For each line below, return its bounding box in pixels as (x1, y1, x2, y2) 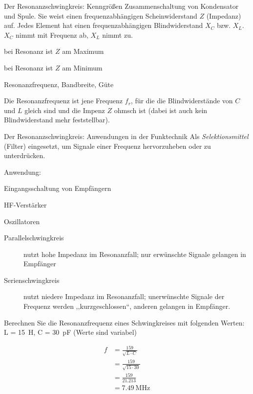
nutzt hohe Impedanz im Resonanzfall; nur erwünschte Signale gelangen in (23, 249, 246, 259)
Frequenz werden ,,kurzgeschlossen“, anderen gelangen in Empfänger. (23, 301, 231, 311)
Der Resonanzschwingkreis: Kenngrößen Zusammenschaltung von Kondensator (4, 1, 239, 11)
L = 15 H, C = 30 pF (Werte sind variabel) (4, 327, 137, 337)
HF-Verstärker (4, 199, 47, 209)
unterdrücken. (4, 150, 45, 161)
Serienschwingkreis (4, 275, 60, 285)
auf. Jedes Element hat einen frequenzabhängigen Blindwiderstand (4, 20, 203, 30)
